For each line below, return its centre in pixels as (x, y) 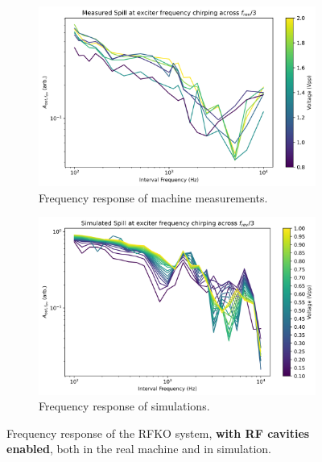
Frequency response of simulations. (124, 406)
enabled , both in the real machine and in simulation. (139, 449)
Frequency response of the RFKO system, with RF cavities (158, 433)
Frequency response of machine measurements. (153, 197)
